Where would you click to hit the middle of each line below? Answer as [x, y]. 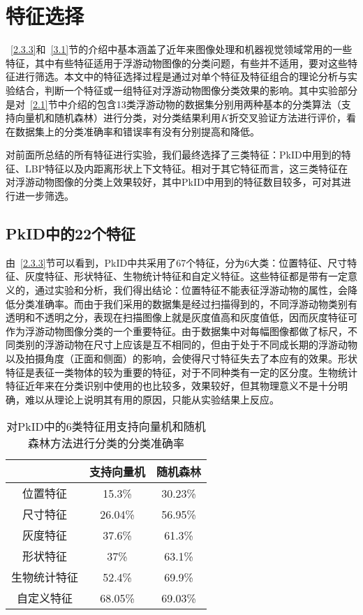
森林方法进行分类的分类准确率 [106, 443]
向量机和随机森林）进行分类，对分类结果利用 [118, 118]
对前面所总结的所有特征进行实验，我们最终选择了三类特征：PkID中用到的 [173, 155]
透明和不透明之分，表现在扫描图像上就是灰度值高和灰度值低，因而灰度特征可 [181, 317]
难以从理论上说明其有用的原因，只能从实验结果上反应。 [152, 399]
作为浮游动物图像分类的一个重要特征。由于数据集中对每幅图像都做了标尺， [177, 331]
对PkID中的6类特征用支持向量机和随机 [106, 427]
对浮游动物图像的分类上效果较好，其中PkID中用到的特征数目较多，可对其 [173, 182]
